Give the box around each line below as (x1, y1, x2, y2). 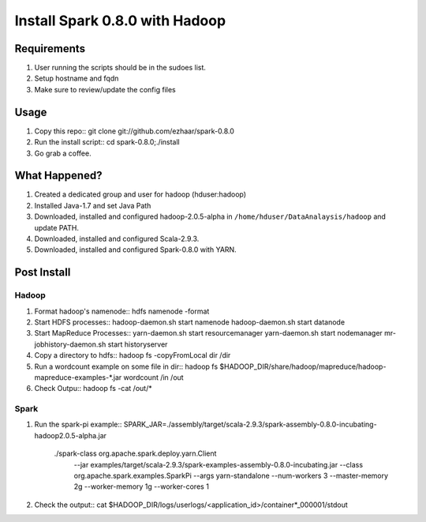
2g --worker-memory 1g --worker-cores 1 (73, 482, 209, 491)
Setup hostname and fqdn (34, 73, 119, 83)
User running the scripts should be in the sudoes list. (34, 63, 207, 73)
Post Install (14, 265, 71, 280)
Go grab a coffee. (34, 148, 92, 158)
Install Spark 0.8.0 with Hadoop (14, 12, 226, 29)
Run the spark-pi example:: (34, 419, 122, 430)
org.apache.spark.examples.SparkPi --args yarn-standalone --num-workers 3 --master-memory (73, 471, 389, 480)
